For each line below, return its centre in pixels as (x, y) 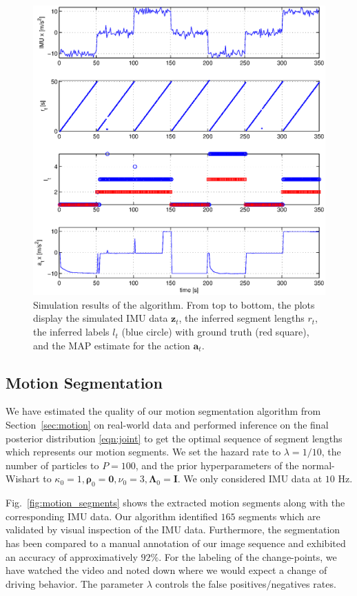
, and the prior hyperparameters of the (217, 465)
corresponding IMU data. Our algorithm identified (112, 516)
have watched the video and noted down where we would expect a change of (166, 570)
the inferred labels (71, 332)
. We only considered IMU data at (250, 479)
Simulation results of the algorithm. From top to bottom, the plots (174, 304)
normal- (318, 465)
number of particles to (52, 465)
